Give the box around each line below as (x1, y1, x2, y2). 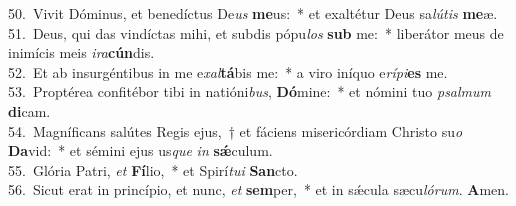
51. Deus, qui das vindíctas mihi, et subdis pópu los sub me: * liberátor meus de (8, 22, 504, 43)
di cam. (8, 100, 51, 121)
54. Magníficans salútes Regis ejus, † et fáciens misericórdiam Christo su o (8, 120, 463, 141)
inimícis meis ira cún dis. (8, 42, 155, 63)
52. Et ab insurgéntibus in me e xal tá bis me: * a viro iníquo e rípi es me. (8, 61, 448, 82)
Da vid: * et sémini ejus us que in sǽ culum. (8, 140, 273, 161)
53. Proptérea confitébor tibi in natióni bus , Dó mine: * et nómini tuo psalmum (8, 81, 492, 102)
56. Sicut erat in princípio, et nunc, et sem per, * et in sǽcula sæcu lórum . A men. (8, 179, 509, 200)
